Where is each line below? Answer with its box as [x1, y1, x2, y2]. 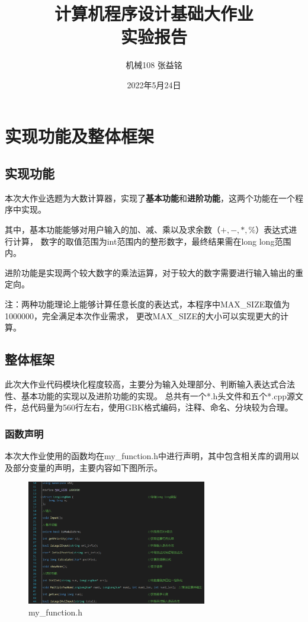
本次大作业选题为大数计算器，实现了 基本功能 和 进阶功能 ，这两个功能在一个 [5, 191, 295, 204]
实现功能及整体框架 [5, 123, 155, 148]
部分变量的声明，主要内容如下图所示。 [12, 461, 162, 473]
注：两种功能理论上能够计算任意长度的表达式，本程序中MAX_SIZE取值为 [5, 298, 290, 310]
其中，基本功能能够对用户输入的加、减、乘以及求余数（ [5, 223, 220, 236]
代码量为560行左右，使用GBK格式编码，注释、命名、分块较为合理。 [29, 401, 293, 413]
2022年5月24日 [127, 78, 181, 91]
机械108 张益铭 [126, 59, 182, 71]
